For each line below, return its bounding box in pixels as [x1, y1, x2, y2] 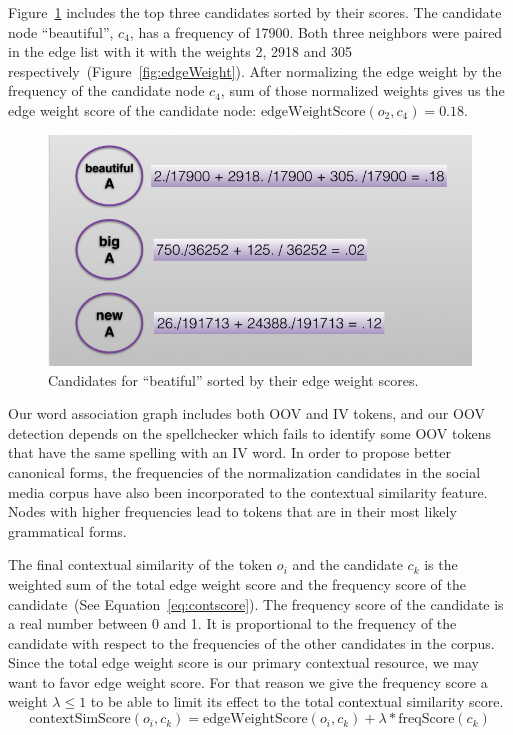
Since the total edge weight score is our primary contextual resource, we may [8, 652, 479, 673]
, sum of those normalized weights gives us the [220, 80, 505, 101]
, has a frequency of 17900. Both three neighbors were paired [129, 21, 503, 42]
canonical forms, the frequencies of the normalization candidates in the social [8, 461, 481, 482]
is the [424, 554, 458, 575]
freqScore [398, 712, 455, 727]
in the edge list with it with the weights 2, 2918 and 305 [8, 41, 352, 62]
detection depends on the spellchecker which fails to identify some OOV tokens [8, 422, 491, 443]
